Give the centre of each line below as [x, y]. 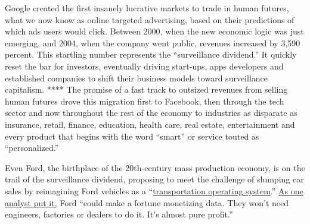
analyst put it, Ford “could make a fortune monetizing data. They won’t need [147, 202]
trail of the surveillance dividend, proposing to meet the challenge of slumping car [154, 179]
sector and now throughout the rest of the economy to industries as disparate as [151, 113]
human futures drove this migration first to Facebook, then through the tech [145, 101]
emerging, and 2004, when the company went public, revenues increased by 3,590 [153, 42]
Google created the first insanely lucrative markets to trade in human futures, [147, 8]
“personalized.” [32, 148]
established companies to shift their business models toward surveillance [137, 78]
